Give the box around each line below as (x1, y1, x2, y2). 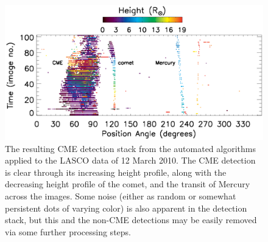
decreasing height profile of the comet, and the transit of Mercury (5, 178, 250, 190)
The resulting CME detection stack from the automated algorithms (5, 142, 256, 154)
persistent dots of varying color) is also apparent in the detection (5, 201, 247, 214)
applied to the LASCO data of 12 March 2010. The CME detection (5, 154, 256, 167)
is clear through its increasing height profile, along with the (5, 165, 227, 178)
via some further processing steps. (5, 225, 131, 238)
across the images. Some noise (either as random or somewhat (5, 189, 236, 202)
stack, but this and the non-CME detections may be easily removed (5, 213, 257, 226)
